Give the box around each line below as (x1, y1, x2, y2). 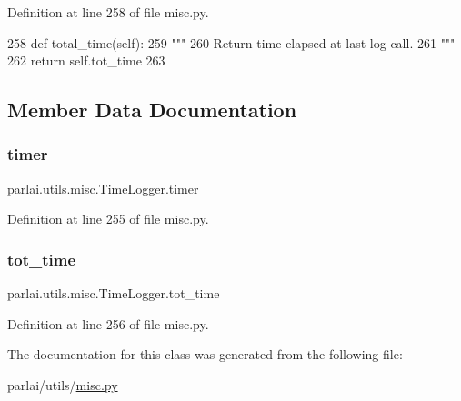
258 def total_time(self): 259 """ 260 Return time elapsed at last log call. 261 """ (7, 33, 456, 52)
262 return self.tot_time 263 (7, 51, 165, 70)
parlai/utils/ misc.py (7, 375, 118, 394)
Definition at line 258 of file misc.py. (7, 3, 209, 21)
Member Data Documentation (7, 95, 297, 124)
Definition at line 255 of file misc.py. (7, 209, 209, 228)
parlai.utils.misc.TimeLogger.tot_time (7, 284, 220, 303)
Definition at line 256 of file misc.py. (7, 314, 209, 333)
